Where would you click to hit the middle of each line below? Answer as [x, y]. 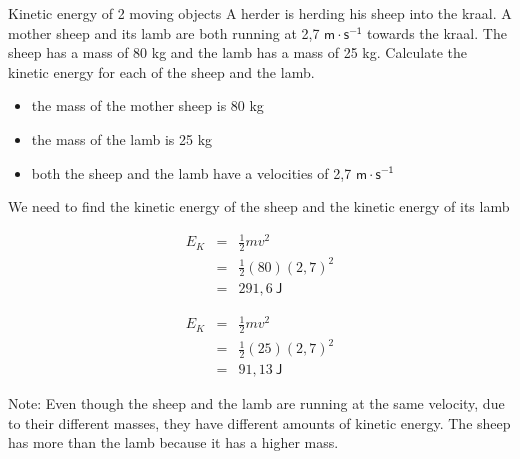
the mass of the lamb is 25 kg [122, 138]
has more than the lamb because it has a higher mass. [173, 442]
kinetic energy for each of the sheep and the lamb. [161, 71]
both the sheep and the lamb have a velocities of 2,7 [191, 172]
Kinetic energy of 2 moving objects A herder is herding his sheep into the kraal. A [260, 13]
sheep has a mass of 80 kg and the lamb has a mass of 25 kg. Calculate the [237, 52]
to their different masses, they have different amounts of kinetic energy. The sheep [259, 422]
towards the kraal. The [437, 32]
